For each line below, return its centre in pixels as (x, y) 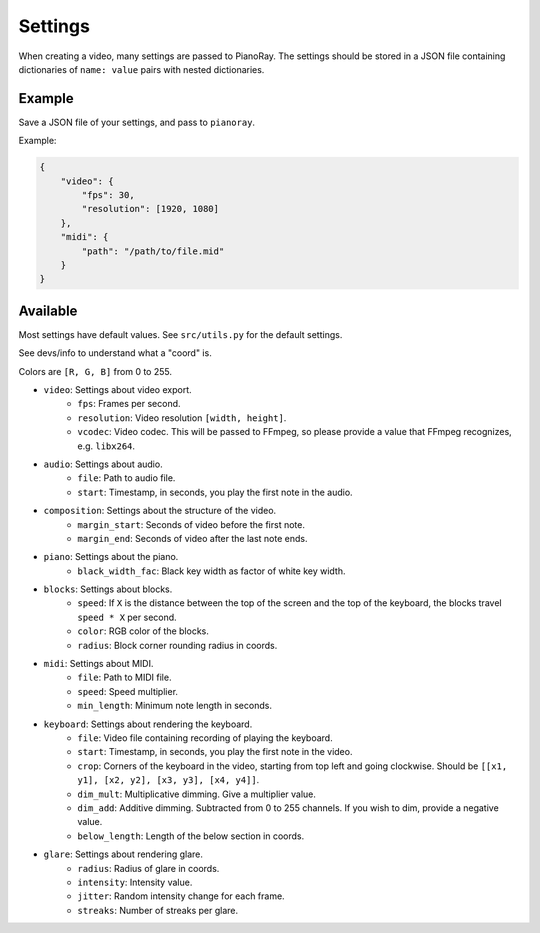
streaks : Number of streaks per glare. (158, 910)
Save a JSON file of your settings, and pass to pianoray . (136, 122)
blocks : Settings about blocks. (108, 589)
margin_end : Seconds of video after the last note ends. (192, 538)
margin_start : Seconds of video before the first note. (191, 524)
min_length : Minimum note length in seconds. (174, 706)
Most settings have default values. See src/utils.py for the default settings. (180, 334)
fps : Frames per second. (129, 404)
